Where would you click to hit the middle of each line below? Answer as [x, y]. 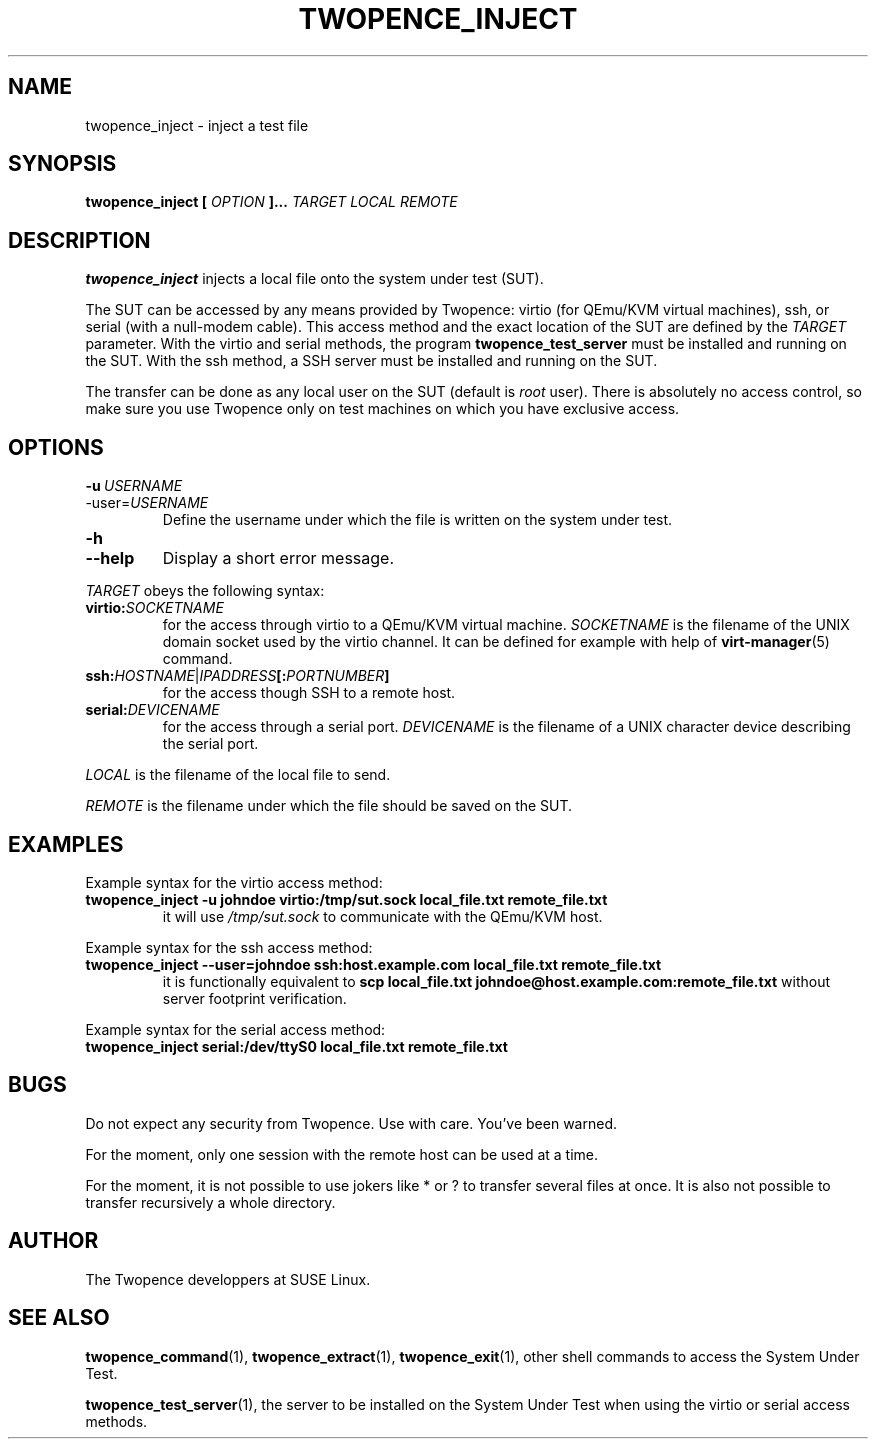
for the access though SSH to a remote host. [309, 693]
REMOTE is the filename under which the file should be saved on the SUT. [329, 806]
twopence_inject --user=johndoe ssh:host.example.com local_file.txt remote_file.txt [373, 964]
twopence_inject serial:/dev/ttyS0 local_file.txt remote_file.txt [296, 1046]
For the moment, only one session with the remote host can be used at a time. [341, 1154]
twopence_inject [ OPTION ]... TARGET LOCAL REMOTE [271, 202]
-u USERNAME [134, 486]
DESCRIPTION [79, 240]
